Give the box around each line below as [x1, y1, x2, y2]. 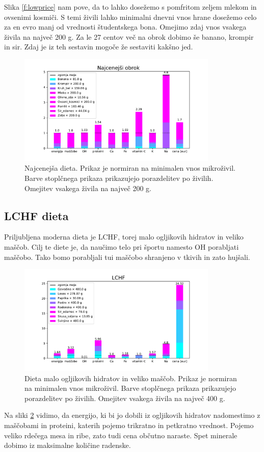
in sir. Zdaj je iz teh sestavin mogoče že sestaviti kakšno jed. [4, 41, 193, 52]
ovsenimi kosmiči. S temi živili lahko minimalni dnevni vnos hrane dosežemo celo [4, 11, 257, 22]
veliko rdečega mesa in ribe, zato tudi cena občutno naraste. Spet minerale [4, 430, 237, 440]
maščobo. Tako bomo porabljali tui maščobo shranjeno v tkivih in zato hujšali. [4, 251, 250, 262]
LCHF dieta [4, 207, 69, 223]
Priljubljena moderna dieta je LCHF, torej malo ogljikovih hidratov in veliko [4, 231, 244, 242]
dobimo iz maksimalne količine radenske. [4, 440, 131, 450]
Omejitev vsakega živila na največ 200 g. [24, 182, 151, 193]
